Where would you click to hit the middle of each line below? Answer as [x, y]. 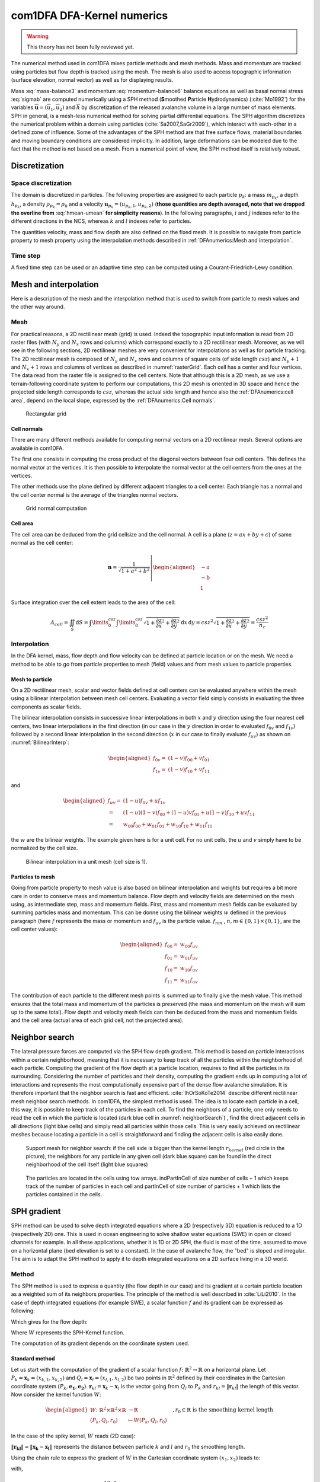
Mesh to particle [32, 679]
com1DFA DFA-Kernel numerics [89, 15]
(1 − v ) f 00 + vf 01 [189, 759]
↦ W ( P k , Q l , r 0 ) [148, 1421]
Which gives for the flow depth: [49, 1321]
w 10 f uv [189, 969]
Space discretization [41, 183]
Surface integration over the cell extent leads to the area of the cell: [93, 602]
